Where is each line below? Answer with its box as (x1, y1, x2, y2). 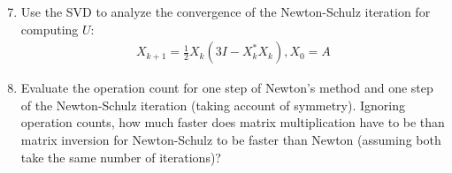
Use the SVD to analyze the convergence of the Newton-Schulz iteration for (20, 3, 431, 20)
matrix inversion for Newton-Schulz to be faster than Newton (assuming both (20, 131, 441, 148)
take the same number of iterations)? (20, 147, 221, 166)
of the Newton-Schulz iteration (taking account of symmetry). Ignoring (20, 95, 406, 114)
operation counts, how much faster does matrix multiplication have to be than (20, 113, 445, 132)
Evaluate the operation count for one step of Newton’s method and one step (20, 79, 433, 97)
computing (20, 19, 79, 38)
